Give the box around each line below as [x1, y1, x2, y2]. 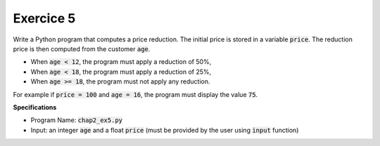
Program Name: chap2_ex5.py [30, 116, 123, 124]
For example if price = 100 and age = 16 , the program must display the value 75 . [13, 90, 258, 98]
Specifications [13, 102, 57, 112]
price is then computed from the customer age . [13, 44, 151, 53]
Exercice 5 [13, 11, 76, 26]
